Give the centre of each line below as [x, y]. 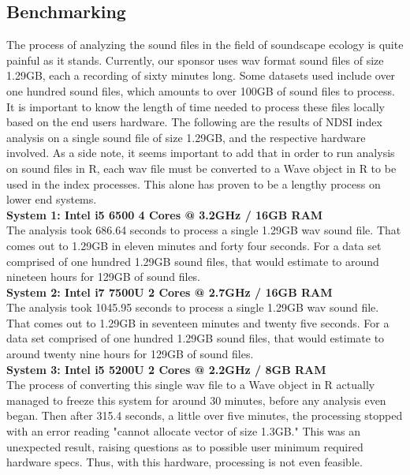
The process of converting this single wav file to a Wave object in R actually [191, 385]
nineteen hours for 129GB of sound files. [104, 277]
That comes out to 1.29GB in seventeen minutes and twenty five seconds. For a [198, 322]
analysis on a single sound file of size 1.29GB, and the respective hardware [186, 137]
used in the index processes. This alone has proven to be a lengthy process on [194, 183]
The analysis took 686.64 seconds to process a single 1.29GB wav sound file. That [204, 230]
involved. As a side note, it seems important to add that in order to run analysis [201, 153]
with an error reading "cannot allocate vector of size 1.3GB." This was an [184, 431]
